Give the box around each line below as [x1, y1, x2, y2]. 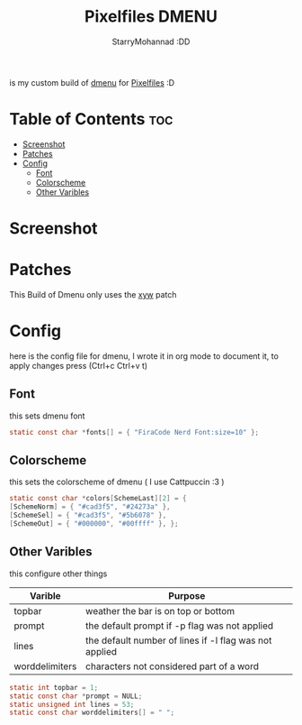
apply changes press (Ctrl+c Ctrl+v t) [9, 360, 148, 371]
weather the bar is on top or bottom [84, 604, 235, 617]
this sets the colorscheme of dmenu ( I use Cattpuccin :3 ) [9, 476, 225, 488]
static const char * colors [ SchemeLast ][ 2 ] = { [9, 494, 187, 503]
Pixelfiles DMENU [84, 6, 218, 27]
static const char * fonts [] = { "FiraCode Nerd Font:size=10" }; [9, 427, 260, 436]
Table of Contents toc [9, 109, 173, 130]
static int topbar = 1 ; [9, 683, 99, 692]
